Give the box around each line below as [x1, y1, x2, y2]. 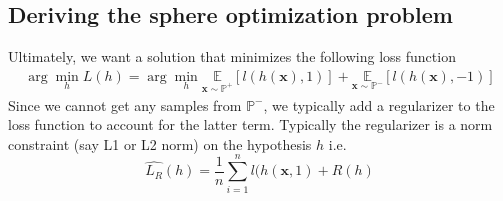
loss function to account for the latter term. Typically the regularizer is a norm [8, 114, 493, 135]
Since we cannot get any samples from [8, 94, 242, 115]
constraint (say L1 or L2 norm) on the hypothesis [8, 133, 312, 154]
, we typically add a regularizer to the [263, 94, 495, 115]
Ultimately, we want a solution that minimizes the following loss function [8, 46, 456, 67]
